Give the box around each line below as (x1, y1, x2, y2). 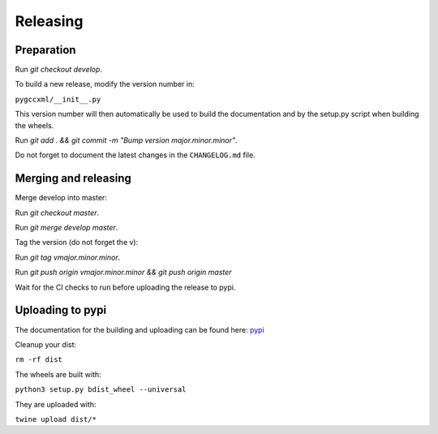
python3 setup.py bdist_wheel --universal (15, 385, 187, 394)
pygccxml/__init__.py (15, 94, 101, 104)
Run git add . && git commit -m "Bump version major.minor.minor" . (15, 135, 238, 145)
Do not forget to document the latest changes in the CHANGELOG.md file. (15, 150, 255, 160)
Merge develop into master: (15, 193, 107, 203)
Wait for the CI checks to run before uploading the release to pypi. (15, 282, 236, 292)
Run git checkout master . (15, 208, 100, 217)
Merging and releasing (15, 171, 131, 186)
